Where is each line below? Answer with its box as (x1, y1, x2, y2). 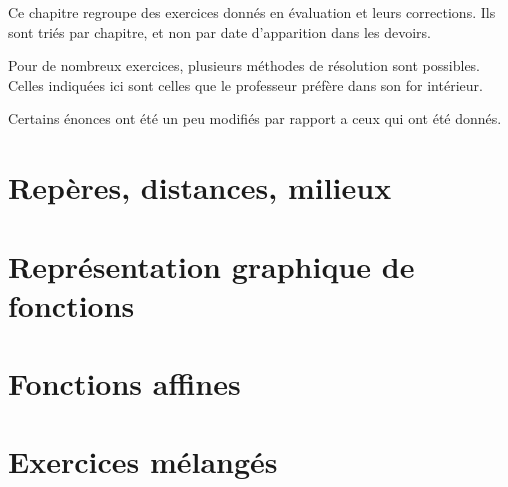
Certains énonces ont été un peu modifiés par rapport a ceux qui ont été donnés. (8, 108, 502, 129)
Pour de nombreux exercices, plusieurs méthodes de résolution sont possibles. (8, 55, 481, 76)
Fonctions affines (8, 363, 241, 404)
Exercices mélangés (8, 441, 278, 482)
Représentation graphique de (8, 245, 415, 286)
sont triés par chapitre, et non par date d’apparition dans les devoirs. (8, 21, 431, 42)
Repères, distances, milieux (8, 167, 392, 208)
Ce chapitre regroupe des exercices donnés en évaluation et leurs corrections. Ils (8, 2, 496, 22)
